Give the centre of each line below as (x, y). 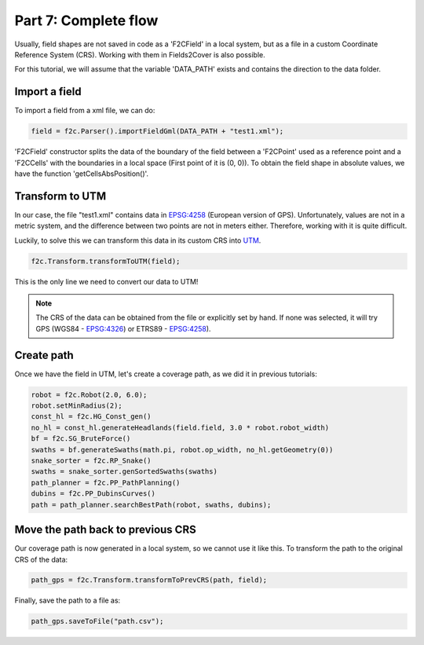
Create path (44, 355)
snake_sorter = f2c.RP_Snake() (91, 461)
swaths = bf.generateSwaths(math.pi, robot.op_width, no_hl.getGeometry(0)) (182, 449)
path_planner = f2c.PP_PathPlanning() (106, 482)
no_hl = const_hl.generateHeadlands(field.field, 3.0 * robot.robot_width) (180, 427)
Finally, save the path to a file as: (68, 600)
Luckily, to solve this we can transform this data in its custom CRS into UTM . (138, 240)
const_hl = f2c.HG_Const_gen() (91, 417)
